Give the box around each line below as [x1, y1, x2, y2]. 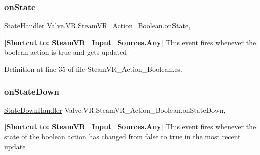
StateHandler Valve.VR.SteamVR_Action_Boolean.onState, [4, 20, 191, 31]
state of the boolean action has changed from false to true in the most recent [4, 131, 241, 141]
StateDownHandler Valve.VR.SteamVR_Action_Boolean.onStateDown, [4, 104, 226, 115]
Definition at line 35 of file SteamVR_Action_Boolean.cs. [4, 64, 182, 74]
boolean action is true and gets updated [4, 47, 127, 57]
